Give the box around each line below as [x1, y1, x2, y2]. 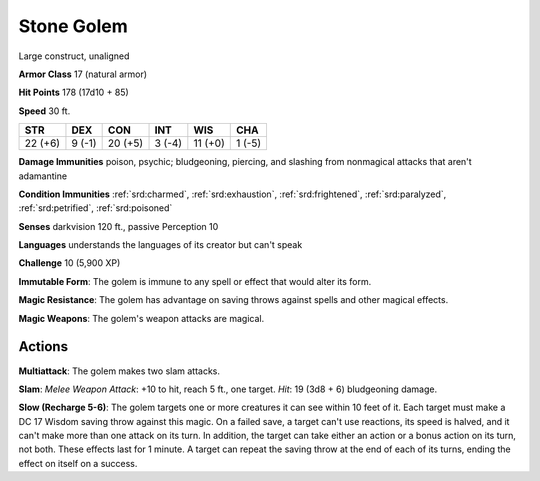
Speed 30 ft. [18, 105, 71, 117]
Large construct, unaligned [18, 50, 130, 62]
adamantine [18, 170, 68, 182]
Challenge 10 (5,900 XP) [18, 257, 121, 269]
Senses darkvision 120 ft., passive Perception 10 [18, 220, 219, 232]
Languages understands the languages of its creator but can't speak [18, 239, 303, 251]
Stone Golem [18, 15, 129, 37]
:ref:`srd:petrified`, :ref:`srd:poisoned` [18, 202, 173, 214]
